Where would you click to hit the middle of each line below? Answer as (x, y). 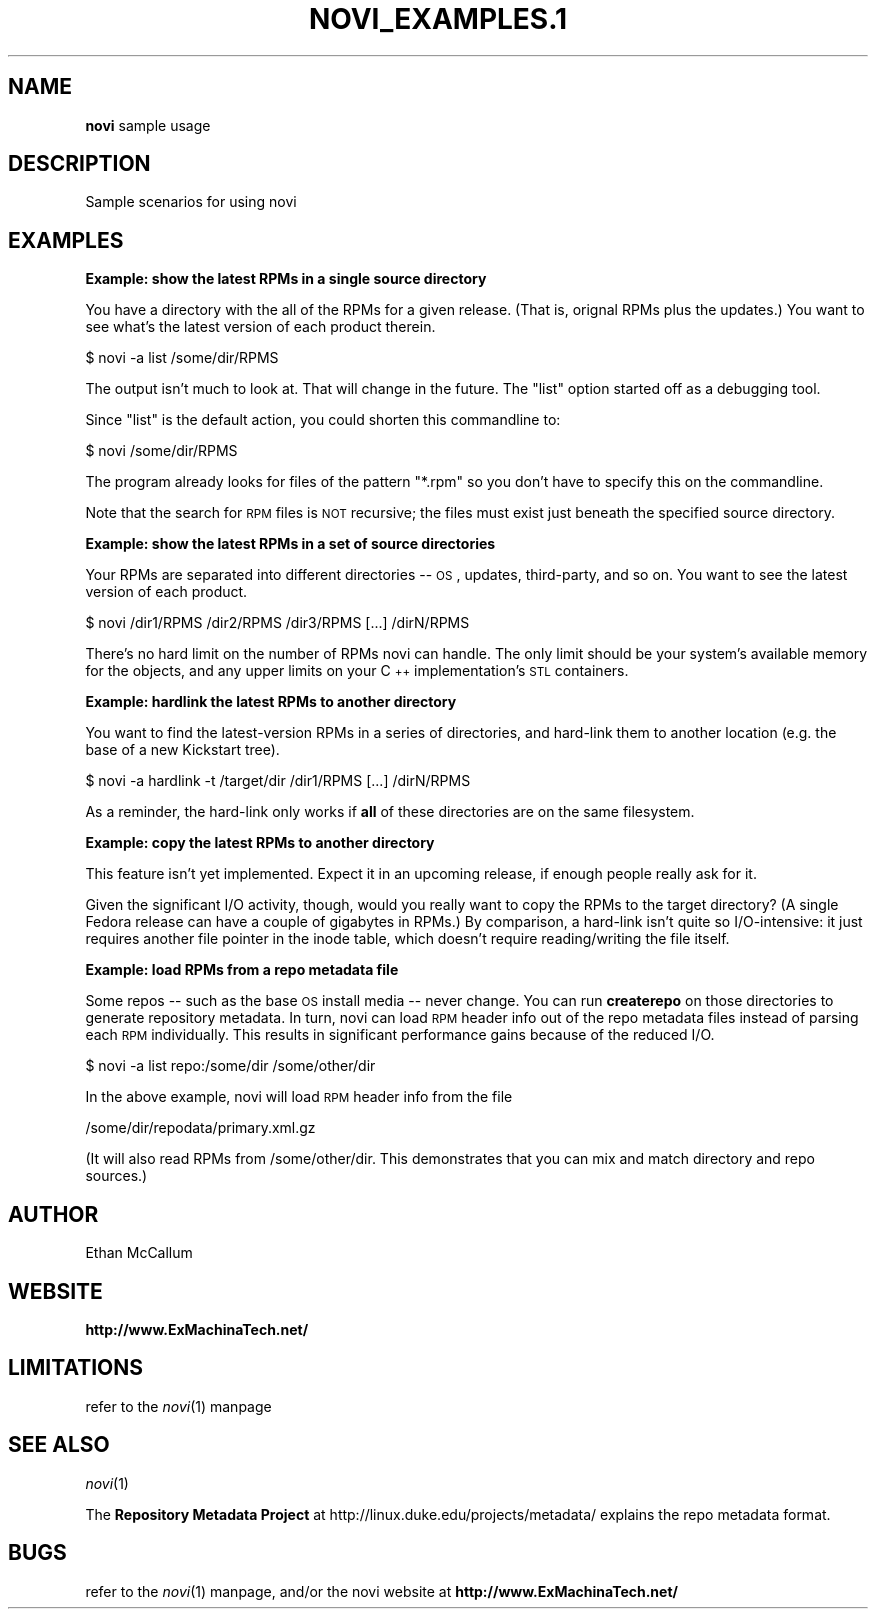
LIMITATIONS (76, 1368)
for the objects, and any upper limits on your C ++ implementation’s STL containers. (357, 671)
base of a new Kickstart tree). (182, 750)
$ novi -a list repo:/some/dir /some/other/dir (230, 1066)
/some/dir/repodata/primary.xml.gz (200, 1128)
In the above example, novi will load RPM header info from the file (299, 1097)
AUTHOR (53, 1214)
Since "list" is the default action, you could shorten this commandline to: (323, 420)
